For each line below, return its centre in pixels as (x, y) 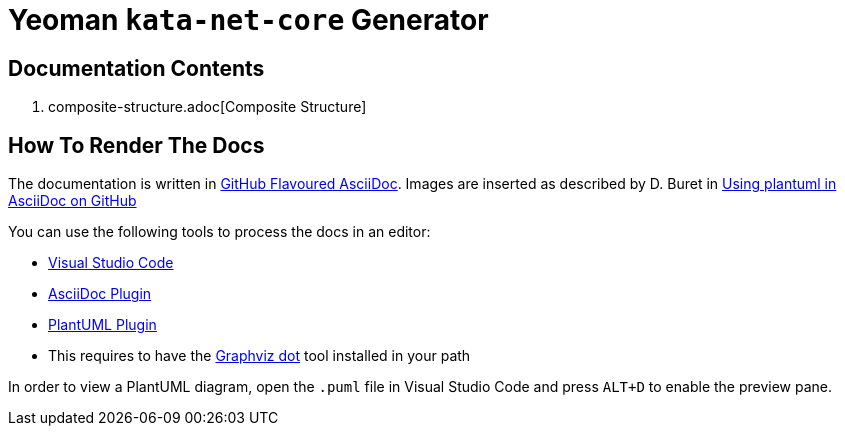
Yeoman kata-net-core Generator (248, 20)
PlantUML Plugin (102, 325)
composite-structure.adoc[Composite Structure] (207, 107)
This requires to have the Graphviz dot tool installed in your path (259, 356)
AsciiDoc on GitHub (72, 201)
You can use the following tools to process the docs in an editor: (219, 232)
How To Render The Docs (136, 145)
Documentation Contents (136, 68)
